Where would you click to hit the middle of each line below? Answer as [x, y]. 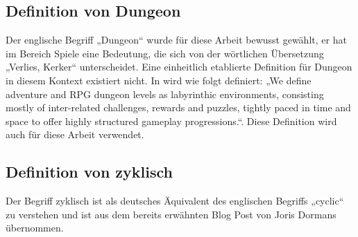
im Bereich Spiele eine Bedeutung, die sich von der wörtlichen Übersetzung [165, 53]
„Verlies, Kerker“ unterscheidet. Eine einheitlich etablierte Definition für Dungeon [179, 67]
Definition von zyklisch [89, 172]
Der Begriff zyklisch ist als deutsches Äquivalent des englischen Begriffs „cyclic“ [175, 201]
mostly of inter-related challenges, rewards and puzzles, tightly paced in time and [178, 107]
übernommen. [35, 228]
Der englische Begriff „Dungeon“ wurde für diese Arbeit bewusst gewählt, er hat [176, 40]
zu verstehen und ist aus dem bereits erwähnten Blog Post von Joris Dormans [171, 214]
